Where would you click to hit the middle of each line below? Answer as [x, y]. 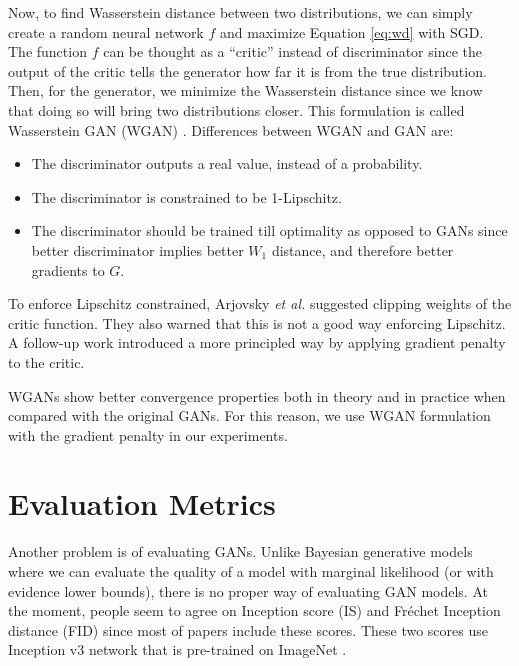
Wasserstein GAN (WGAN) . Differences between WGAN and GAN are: [231, 129]
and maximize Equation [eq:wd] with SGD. [351, 31]
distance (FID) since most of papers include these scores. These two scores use [248, 629]
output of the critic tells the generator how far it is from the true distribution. [247, 70]
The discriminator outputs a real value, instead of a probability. [227, 163]
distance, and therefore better [362, 249]
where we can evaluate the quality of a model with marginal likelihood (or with [251, 571]
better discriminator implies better [137, 249]
